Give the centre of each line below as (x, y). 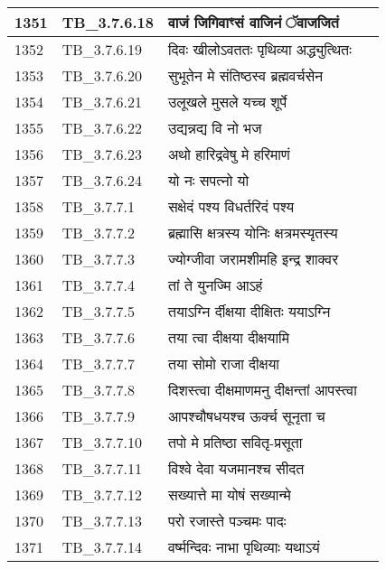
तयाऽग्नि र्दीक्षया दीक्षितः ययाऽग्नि (249, 311)
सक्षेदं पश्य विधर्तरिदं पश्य (231, 206)
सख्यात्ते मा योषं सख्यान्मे (229, 494)
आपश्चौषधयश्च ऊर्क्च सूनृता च (246, 416)
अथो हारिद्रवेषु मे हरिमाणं (229, 154)
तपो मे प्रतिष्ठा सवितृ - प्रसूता (235, 442)
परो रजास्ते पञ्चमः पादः (227, 521)
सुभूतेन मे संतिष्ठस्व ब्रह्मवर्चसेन (245, 75)
